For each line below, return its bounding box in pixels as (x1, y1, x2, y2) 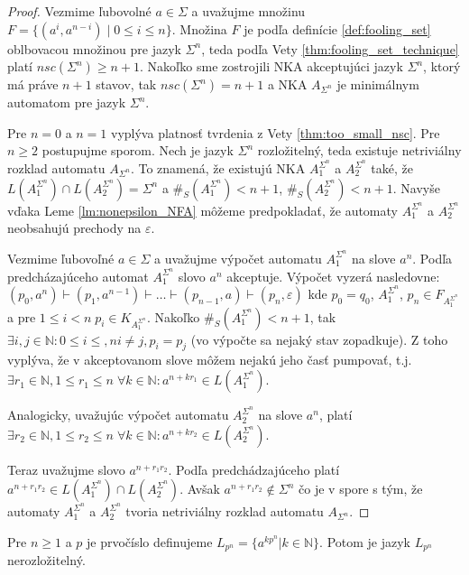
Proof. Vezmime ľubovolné (7, 2, 152, 20)
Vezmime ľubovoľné (7, 248, 115, 267)
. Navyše (392, 178, 440, 197)
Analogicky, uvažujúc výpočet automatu (7, 405, 229, 424)
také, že (371, 159, 413, 178)
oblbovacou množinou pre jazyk (7, 39, 181, 58)
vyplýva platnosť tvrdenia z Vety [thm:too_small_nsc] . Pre (111, 123, 440, 142)
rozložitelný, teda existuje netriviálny (257, 141, 462, 160)
